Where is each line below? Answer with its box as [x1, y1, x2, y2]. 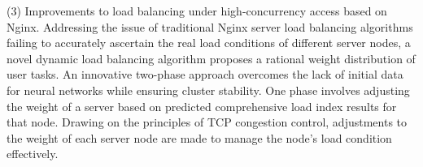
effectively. [7, 145, 59, 162]
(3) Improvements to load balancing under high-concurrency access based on [7, 2, 387, 19]
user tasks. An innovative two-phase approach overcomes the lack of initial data [7, 66, 403, 83]
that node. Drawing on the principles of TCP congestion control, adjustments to [7, 113, 407, 131]
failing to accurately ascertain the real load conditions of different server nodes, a [7, 34, 411, 51]
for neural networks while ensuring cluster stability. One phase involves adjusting [7, 81, 410, 98]
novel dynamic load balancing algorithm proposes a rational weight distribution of [7, 49, 416, 66]
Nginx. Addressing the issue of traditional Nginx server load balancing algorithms [7, 18, 413, 35]
